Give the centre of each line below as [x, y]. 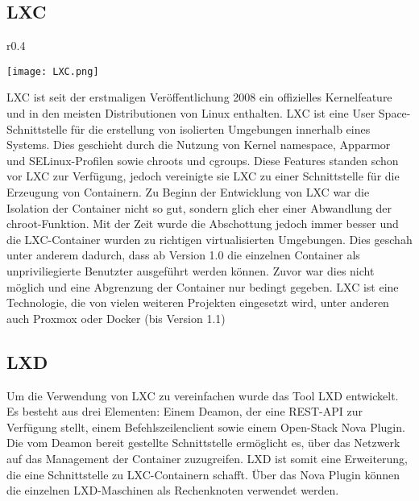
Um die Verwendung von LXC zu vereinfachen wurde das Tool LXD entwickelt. [203, 395]
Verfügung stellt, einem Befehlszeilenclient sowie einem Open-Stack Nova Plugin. [206, 426]
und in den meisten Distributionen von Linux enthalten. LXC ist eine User [191, 113]
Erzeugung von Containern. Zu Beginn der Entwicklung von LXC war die [188, 192]
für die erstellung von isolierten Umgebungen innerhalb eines [220, 128]
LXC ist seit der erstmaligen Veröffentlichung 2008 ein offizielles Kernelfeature [199, 97]
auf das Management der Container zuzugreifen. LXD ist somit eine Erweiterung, [207, 458]
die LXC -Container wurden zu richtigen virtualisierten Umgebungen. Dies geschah [209, 239]
